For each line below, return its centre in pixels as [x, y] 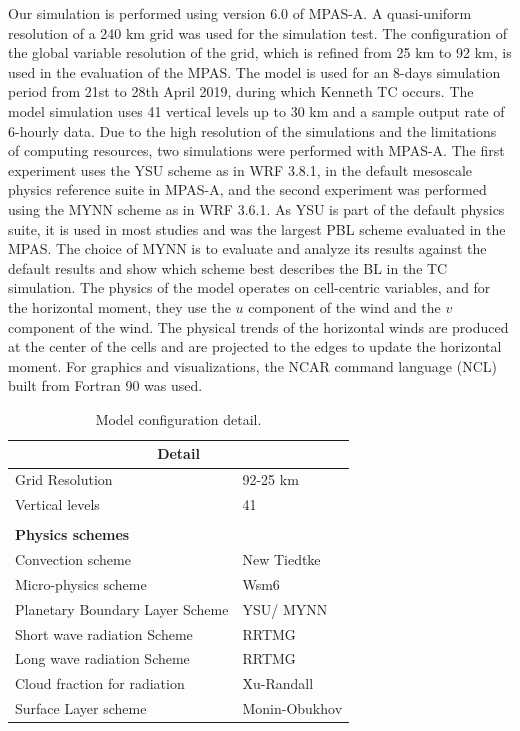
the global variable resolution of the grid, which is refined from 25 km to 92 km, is [260, 52]
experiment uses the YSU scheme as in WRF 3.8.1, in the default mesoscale [240, 169]
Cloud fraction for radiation [100, 683]
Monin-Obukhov [292, 708]
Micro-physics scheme [81, 583]
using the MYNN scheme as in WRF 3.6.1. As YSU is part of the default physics [256, 208]
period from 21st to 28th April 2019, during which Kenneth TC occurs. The [241, 91]
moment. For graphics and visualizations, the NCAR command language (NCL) [252, 365]
